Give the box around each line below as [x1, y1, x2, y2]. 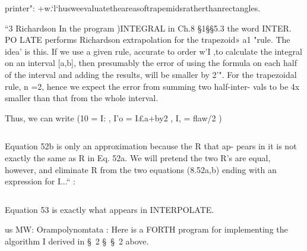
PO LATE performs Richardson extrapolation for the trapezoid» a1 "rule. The [5, 33, 290, 46]
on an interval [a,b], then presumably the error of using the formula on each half [5, 57, 297, 69]
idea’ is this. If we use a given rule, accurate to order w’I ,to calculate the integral [5, 45, 302, 57]
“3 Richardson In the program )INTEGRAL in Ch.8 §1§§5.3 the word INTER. [5, 21, 292, 34]
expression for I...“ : [5, 175, 75, 187]
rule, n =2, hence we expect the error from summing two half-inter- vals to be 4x [5, 80, 300, 92]
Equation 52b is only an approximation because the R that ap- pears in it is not [5, 140, 297, 152]
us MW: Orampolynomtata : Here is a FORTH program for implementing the [5, 223, 288, 236]
